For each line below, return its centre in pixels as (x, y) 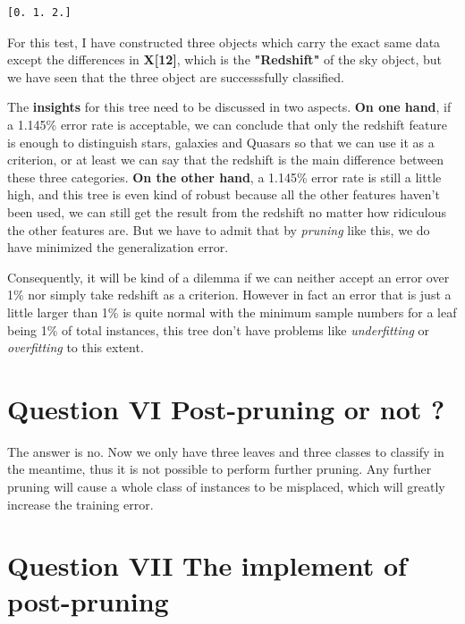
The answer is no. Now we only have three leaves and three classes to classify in (226, 451)
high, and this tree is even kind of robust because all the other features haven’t (224, 194)
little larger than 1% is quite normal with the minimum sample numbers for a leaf (232, 312)
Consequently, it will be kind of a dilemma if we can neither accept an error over (228, 277)
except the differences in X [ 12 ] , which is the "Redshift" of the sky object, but (224, 59)
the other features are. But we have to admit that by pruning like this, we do (219, 229)
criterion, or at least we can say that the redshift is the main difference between (226, 160)
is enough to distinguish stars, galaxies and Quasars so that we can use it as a (221, 142)
